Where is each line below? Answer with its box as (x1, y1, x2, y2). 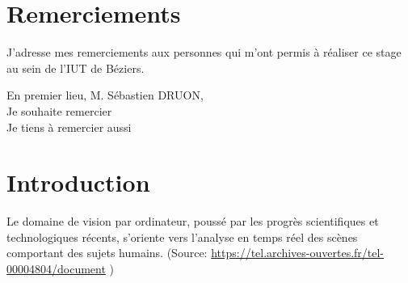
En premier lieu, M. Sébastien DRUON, (6, 87, 204, 103)
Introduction (6, 166, 150, 199)
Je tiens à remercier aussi (6, 118, 132, 135)
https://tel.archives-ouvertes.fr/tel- (211, 244, 385, 261)
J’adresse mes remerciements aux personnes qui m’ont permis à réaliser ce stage (6, 44, 402, 61)
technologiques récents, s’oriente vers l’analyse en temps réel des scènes (6, 228, 358, 245)
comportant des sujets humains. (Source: (6, 244, 208, 261)
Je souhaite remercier (6, 102, 112, 119)
